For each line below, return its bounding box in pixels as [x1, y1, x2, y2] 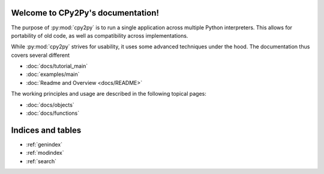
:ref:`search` [26, 157, 57, 164]
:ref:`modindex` [26, 149, 64, 157]
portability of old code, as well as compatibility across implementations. [11, 32, 188, 39]
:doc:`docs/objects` [26, 101, 74, 108]
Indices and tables [11, 125, 82, 135]
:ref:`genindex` [26, 141, 63, 148]
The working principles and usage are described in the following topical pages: [11, 90, 207, 97]
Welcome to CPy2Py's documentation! [11, 8, 159, 18]
